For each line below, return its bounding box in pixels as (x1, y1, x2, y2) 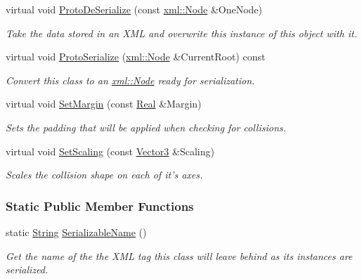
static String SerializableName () (6, 224, 147, 239)
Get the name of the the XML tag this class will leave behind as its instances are (6, 248, 353, 263)
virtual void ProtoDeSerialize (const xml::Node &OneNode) (6, 2, 263, 16)
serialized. (6, 262, 49, 277)
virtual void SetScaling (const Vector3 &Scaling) (6, 143, 214, 158)
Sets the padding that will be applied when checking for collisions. (6, 119, 286, 134)
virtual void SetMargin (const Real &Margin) (6, 96, 202, 111)
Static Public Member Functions (6, 197, 194, 214)
